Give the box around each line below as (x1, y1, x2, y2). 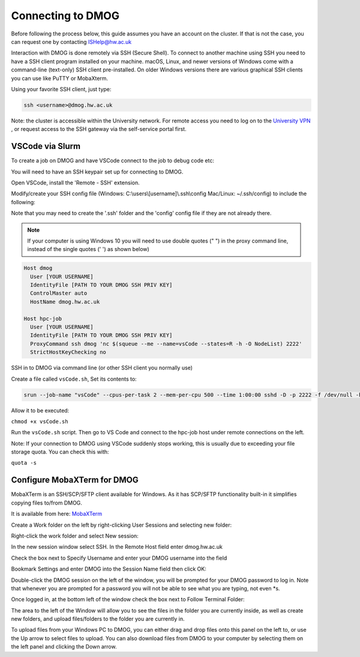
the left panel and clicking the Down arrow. (11, 643, 117, 650)
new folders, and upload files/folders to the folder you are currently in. (11, 616, 185, 623)
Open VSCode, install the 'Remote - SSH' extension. (11, 179, 140, 186)
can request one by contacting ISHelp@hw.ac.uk (11, 38, 132, 45)
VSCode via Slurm (11, 141, 81, 151)
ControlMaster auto (30, 290, 88, 297)
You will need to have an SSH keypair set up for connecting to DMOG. (11, 168, 184, 175)
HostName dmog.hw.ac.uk (30, 298, 100, 305)
